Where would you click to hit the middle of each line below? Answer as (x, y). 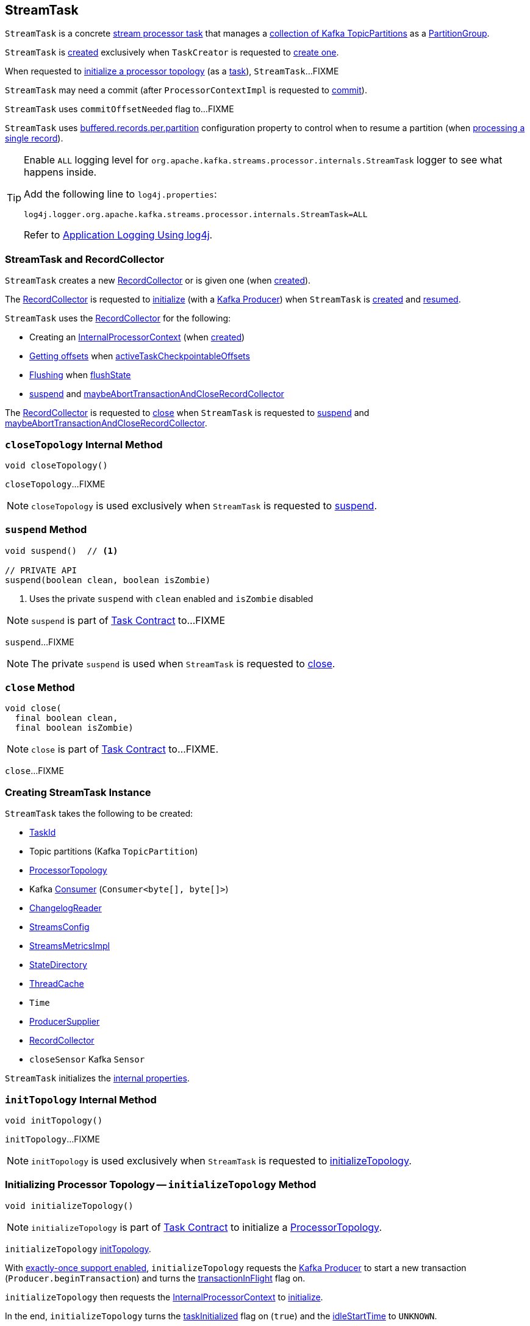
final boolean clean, (66, 718)
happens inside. (60, 172)
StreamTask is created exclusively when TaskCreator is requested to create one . (172, 52)
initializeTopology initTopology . (78, 1249)
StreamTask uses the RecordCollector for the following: (118, 318)
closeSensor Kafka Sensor (87, 1059)
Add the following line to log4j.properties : (120, 194)
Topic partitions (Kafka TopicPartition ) (114, 851)
